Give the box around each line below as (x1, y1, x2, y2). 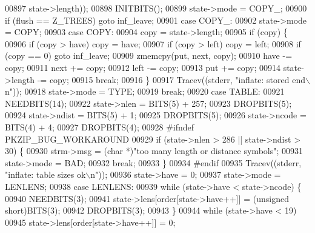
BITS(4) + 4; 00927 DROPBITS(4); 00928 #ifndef (5, 120, 194, 133)
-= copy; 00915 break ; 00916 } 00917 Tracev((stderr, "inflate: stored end (37, 73, 305, 86)
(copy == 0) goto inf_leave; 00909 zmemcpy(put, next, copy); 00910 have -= (5, 49, 293, 62)
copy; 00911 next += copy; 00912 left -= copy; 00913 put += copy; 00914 (5, 61, 280, 73)
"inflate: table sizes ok (5, 168, 86, 181)
